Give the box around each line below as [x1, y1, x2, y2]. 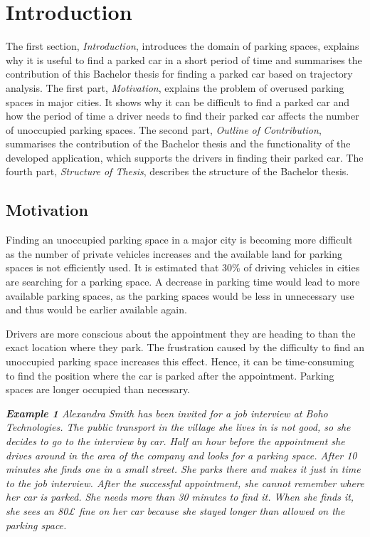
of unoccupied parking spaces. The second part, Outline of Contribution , [6, 122, 322, 137]
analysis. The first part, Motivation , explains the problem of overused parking [6, 80, 344, 95]
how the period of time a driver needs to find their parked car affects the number [6, 108, 359, 123]
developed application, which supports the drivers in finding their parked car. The [6, 150, 364, 165]
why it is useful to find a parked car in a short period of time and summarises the [6, 52, 362, 67]
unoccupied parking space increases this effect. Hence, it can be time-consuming [6, 354, 354, 369]
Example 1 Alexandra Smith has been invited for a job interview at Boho [6, 405, 328, 420]
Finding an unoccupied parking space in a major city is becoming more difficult [6, 232, 353, 247]
